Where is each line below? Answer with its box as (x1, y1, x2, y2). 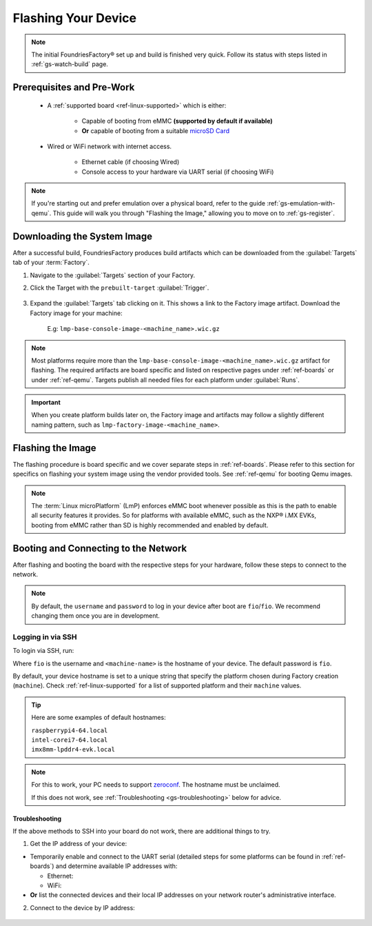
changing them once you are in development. (31, 612, 160, 620)
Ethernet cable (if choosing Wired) (81, 158, 180, 166)
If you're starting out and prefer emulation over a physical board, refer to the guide (31, 199, 266, 208)
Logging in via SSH (12, 632, 77, 641)
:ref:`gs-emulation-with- (266, 199, 335, 208)
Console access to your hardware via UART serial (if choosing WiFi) (81, 168, 274, 176)
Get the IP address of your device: (30, 840, 127, 848)
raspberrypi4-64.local (31, 726, 108, 734)
